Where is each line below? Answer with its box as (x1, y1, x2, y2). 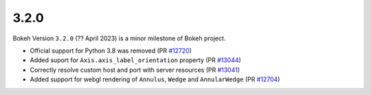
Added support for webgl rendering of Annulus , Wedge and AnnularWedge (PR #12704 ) (30, 75, 280, 83)
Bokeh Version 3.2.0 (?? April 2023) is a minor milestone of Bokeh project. (12, 34, 226, 42)
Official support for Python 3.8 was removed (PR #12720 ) (30, 46, 192, 55)
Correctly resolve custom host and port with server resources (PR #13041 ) (30, 66, 240, 74)
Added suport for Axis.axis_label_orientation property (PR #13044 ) (30, 56, 242, 64)
